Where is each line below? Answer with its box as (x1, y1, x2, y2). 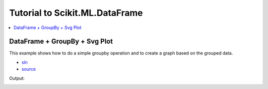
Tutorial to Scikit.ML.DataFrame (9, 7, 143, 18)
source (21, 66, 36, 72)
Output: (9, 75, 25, 81)
